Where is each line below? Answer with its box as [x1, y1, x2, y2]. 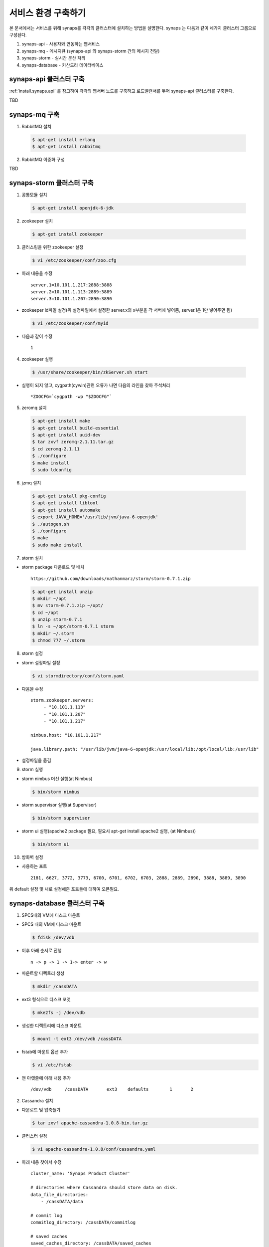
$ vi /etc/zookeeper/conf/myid [32, 320, 109, 326]
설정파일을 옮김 [21, 757, 52, 763]
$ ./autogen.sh [32, 521, 69, 527]
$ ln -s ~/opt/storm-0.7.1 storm [32, 623, 114, 629]
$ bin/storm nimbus [32, 789, 80, 795]
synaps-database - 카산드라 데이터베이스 [21, 62, 104, 68]
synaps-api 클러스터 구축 [9, 75, 85, 83]
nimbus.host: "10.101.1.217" [30, 732, 102, 738]
